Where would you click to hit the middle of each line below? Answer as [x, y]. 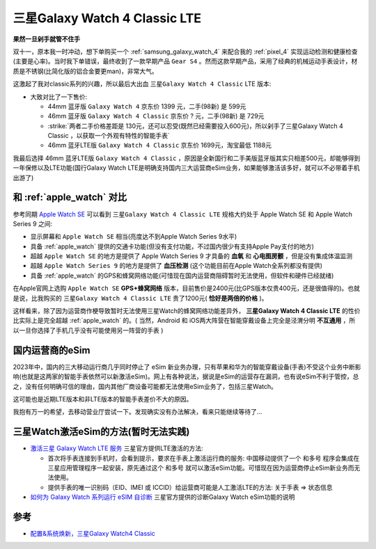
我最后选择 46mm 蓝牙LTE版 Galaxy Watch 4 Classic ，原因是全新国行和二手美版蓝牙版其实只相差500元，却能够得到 [187, 158]
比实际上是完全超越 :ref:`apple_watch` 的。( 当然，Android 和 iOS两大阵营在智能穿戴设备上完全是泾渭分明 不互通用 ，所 [184, 321]
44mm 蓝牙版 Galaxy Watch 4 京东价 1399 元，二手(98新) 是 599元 [147, 106]
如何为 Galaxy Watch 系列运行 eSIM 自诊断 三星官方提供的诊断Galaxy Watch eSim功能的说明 [163, 497]
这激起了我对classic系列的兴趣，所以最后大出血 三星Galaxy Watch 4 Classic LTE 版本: [142, 84]
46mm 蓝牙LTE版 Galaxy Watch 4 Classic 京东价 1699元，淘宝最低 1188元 [159, 145]
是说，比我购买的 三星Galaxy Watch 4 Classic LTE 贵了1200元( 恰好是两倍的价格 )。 [140, 298]
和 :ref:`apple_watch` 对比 [70, 197]
